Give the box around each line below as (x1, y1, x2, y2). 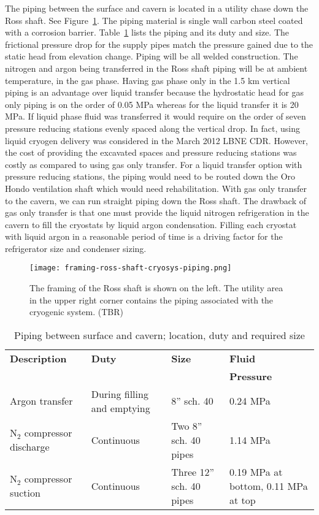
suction (10, 486, 40, 500)
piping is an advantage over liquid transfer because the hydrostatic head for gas (5, 86, 304, 99)
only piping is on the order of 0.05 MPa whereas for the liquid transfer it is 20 (5, 97, 299, 110)
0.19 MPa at (229, 464, 283, 479)
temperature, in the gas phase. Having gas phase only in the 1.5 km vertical (5, 74, 290, 86)
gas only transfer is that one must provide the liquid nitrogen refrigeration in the (5, 206, 309, 219)
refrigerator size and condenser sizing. (5, 242, 147, 254)
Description (10, 351, 67, 365)
